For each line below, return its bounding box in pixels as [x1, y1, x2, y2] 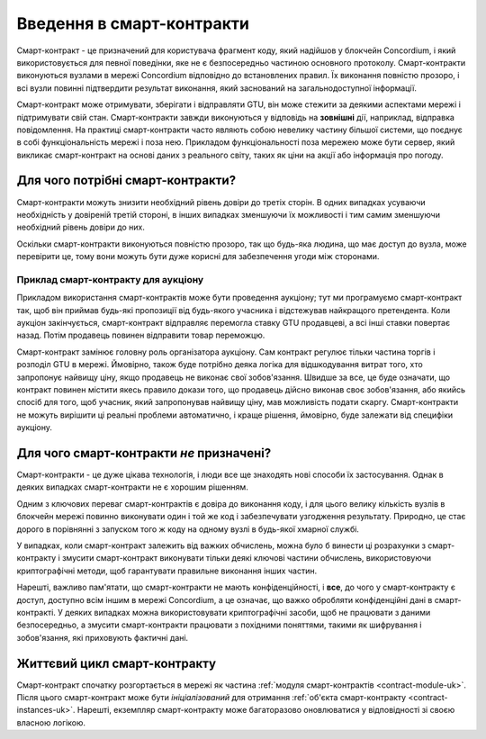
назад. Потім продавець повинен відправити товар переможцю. [16, 329, 265, 341]
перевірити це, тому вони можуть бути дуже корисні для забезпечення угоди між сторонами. [16, 251, 380, 262]
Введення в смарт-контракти [16, 14, 249, 33]
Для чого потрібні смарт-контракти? [16, 173, 237, 188]
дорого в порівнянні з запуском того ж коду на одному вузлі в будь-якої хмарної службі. [16, 523, 360, 535]
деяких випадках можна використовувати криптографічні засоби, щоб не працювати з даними [64, 608, 431, 617]
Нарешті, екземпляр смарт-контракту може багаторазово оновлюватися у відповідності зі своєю [76, 705, 455, 716]
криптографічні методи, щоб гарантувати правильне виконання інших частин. [16, 565, 318, 576]
